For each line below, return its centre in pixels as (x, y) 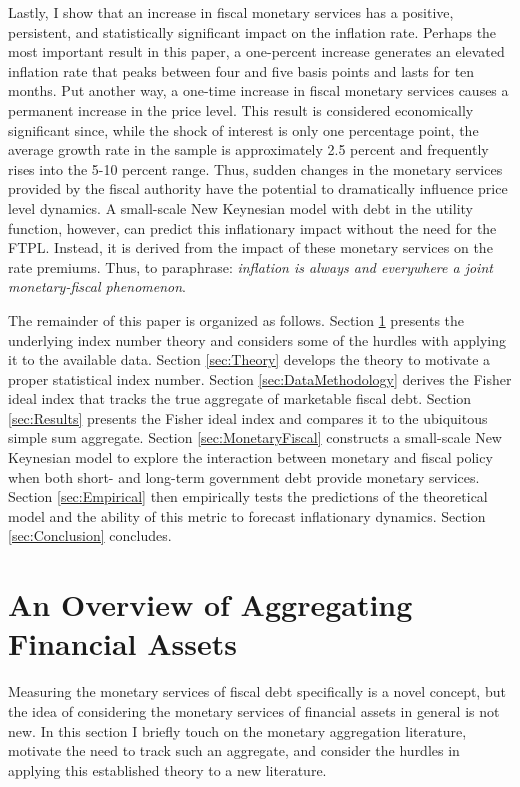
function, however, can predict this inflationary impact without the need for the (252, 227)
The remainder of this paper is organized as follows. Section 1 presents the (236, 319)
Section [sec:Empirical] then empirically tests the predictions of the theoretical (248, 496)
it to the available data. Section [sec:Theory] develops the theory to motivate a (249, 359)
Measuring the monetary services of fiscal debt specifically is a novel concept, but (257, 691)
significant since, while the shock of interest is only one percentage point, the (243, 129)
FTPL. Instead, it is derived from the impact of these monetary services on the (250, 247)
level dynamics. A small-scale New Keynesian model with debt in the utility (240, 207)
